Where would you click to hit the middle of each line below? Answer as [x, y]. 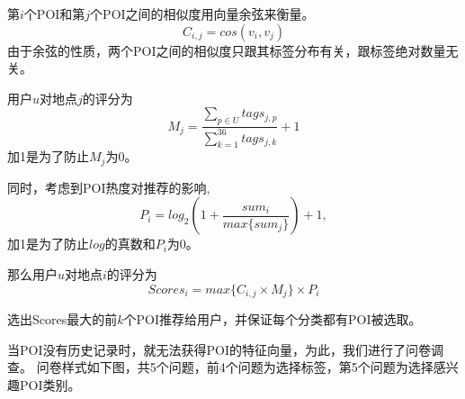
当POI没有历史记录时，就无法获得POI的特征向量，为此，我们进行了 [206, 349]
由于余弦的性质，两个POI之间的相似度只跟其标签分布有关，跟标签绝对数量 [227, 50]
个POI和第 [54, 14]
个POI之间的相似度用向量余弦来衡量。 [202, 14]
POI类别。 [50, 384]
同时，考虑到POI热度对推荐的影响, [109, 187]
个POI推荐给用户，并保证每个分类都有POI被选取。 [273, 319]
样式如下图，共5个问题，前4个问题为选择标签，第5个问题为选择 [247, 367]
